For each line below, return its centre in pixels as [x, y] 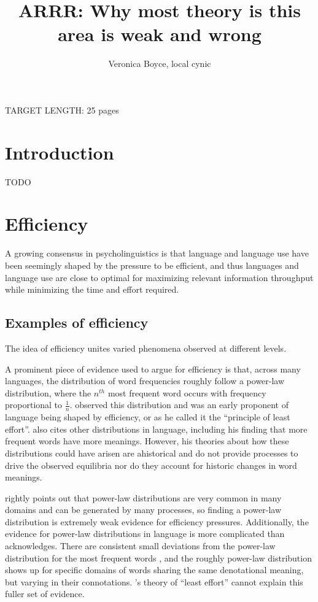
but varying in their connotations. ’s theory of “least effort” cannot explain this [154, 581]
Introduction [60, 152]
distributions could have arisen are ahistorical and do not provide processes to [152, 453]
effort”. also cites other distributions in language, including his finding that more [156, 429]
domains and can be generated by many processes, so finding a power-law [143, 510]
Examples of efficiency [77, 322]
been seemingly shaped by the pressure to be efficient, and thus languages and [152, 265]
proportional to [34, 405]
